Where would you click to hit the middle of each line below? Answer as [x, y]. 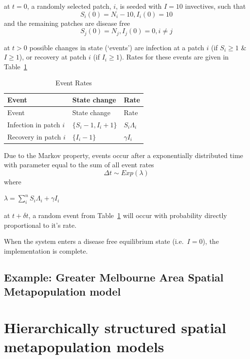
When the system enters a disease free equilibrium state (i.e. [94, 241]
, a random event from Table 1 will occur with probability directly [128, 215]
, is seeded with [139, 6]
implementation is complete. [46, 251]
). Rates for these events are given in [174, 57]
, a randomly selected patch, [69, 6]
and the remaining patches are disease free [67, 23]
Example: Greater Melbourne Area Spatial [114, 277]
